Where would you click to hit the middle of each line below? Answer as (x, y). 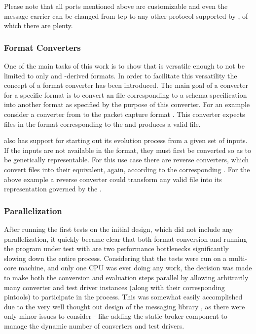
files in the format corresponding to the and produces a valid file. (102, 124)
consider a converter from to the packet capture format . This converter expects (125, 114)
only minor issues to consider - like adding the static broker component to (116, 316)
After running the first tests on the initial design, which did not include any (119, 229)
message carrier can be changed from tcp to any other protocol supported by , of (126, 16)
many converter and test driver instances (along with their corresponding (114, 287)
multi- (238, 258)
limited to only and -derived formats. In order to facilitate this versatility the (121, 75)
